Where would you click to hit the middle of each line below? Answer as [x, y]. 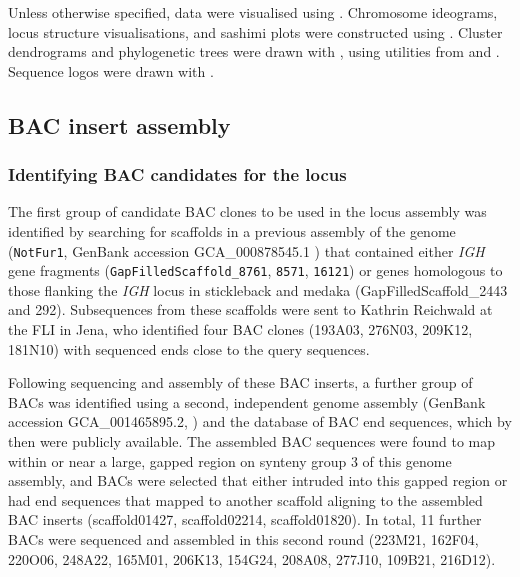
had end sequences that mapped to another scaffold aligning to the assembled [245, 499]
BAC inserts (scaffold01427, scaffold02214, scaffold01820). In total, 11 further [245, 519]
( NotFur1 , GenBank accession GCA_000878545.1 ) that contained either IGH [246, 250]
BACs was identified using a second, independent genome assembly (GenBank [247, 401]
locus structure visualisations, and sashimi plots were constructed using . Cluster [255, 31]
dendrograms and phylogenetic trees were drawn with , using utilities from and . [254, 51]
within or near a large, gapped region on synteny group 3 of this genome [230, 460]
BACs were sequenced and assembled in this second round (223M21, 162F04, [243, 539]
